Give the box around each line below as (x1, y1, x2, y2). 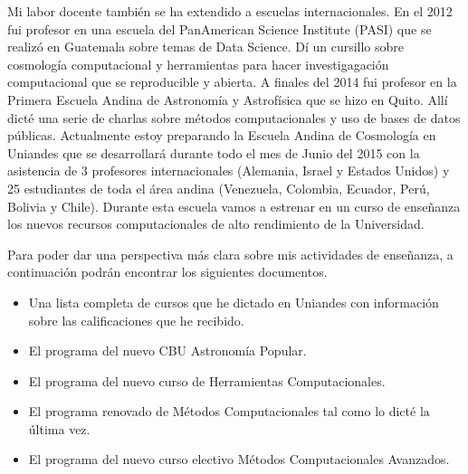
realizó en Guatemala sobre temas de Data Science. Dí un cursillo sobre (7, 37, 405, 56)
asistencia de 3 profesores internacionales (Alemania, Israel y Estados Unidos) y (7, 161, 450, 180)
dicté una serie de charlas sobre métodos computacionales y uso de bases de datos (7, 108, 461, 127)
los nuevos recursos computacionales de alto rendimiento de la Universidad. (7, 214, 425, 233)
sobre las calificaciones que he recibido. (28, 310, 244, 329)
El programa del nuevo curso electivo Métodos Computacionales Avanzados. (28, 450, 450, 469)
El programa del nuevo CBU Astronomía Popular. (28, 341, 307, 360)
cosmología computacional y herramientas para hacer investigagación (7, 54, 389, 73)
